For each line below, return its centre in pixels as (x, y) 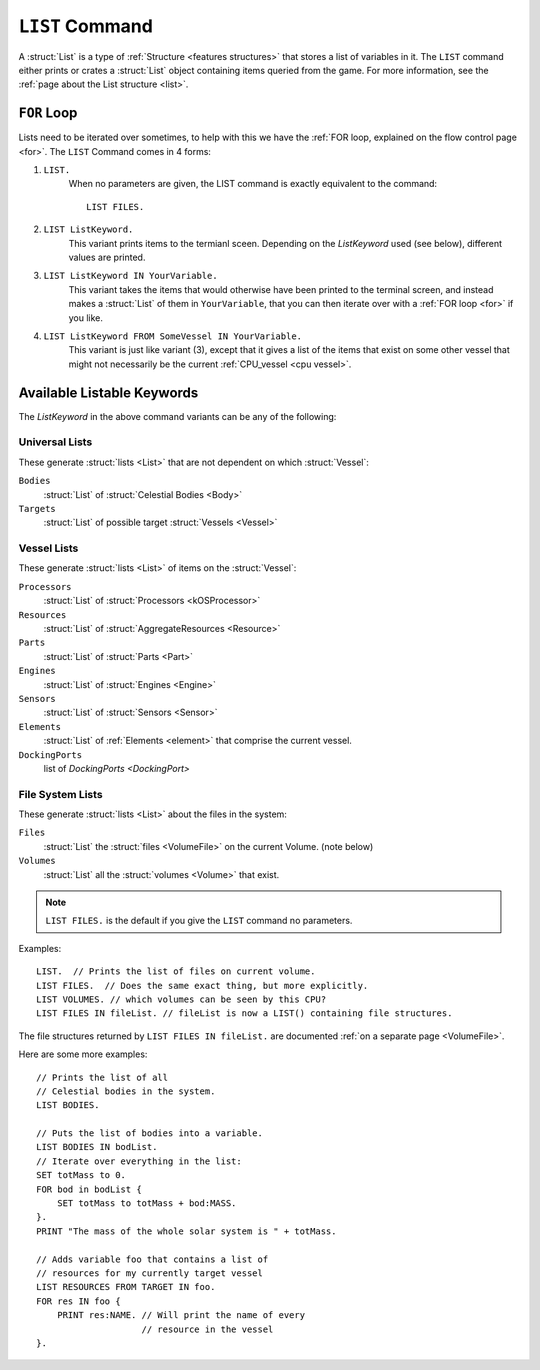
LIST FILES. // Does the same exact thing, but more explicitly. (202, 985)
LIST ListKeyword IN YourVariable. (131, 276)
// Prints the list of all (102, 1077)
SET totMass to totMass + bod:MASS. (146, 1203)
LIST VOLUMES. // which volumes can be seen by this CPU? (181, 999)
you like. (86, 317)
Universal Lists (55, 442)
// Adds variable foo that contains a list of (152, 1259)
